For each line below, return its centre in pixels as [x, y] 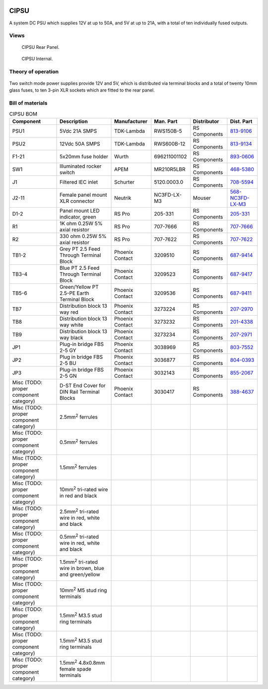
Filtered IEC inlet [79, 182]
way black [72, 338]
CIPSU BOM [23, 114]
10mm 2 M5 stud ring [83, 589]
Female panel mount [83, 195]
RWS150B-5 [168, 131]
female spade [76, 669]
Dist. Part [241, 121]
